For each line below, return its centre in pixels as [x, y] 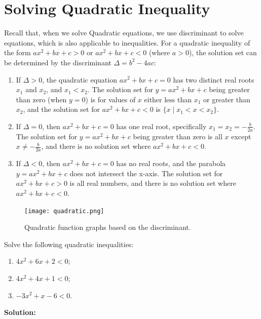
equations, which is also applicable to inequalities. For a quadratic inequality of [127, 42]
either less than [168, 99]
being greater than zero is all [178, 136]
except [241, 136]
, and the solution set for [61, 109]
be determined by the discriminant [58, 62]
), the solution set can [223, 52]
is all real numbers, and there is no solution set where [153, 183]
